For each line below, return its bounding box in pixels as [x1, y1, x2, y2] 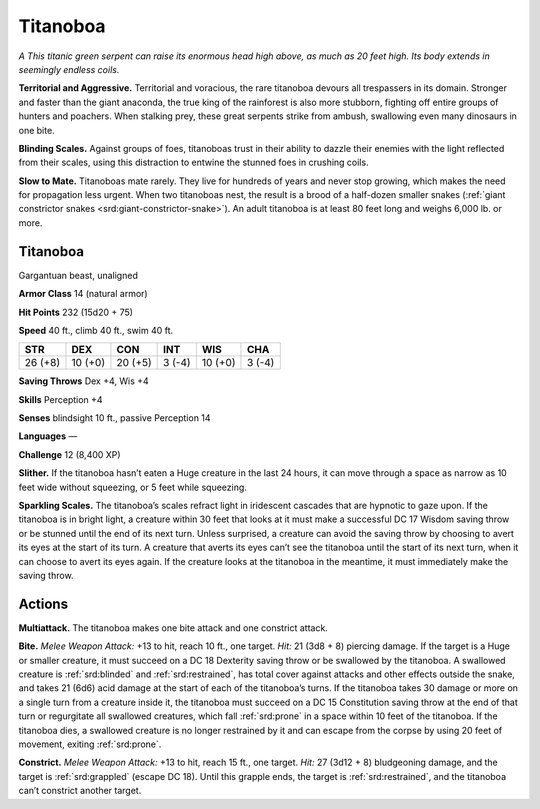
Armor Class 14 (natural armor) [18, 288, 149, 300]
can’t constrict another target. [18, 785, 142, 797]
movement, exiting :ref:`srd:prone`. [18, 738, 162, 750]
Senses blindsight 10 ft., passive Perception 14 [18, 412, 211, 424]
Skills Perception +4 [18, 393, 104, 405]
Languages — [18, 430, 78, 442]
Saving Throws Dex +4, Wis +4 [18, 375, 149, 387]
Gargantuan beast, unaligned [18, 269, 139, 281]
